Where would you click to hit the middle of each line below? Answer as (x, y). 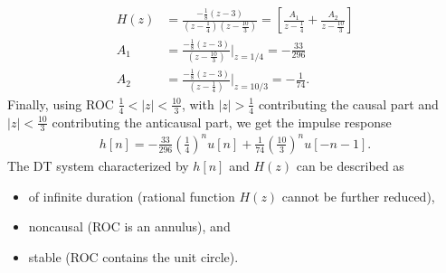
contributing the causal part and (348, 104)
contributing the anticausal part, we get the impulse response (222, 122)
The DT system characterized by (98, 165)
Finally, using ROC (61, 104)
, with (198, 104)
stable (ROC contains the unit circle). (133, 256)
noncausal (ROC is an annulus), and (129, 226)
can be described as (350, 165)
